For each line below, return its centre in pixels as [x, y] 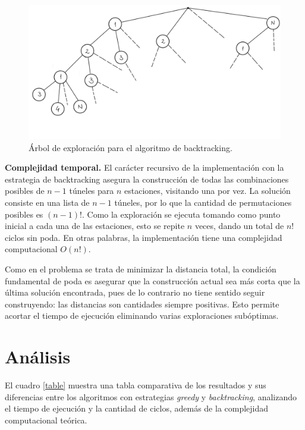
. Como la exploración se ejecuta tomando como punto [181, 214]
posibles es [24, 214]
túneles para [92, 191]
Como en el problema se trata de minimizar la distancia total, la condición [141, 269]
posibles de [25, 191]
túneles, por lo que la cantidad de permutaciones [203, 203]
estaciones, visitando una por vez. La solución [207, 191]
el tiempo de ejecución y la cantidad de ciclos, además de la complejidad [137, 408]
